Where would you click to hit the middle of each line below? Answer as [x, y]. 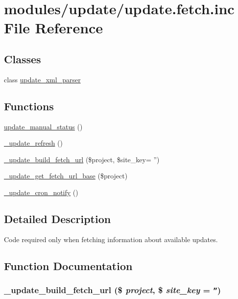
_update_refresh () [33, 143]
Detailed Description [58, 218]
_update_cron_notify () [41, 192]
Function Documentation [68, 265]
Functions [29, 106]
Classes [23, 59]
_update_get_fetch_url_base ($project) [66, 176]
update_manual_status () [43, 126]
